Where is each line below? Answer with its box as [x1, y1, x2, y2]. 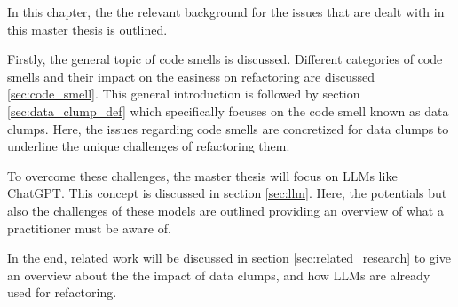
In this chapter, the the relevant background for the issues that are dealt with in [7, 3, 445, 20]
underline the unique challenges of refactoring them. [7, 137, 290, 155]
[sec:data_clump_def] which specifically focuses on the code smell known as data [7, 101, 449, 120]
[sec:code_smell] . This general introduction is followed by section [7, 84, 360, 103]
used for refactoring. [7, 283, 117, 302]
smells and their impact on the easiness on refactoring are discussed [7, 67, 375, 85]
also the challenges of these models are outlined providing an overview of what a [7, 201, 444, 219]
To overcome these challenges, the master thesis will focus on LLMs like [7, 166, 398, 185]
